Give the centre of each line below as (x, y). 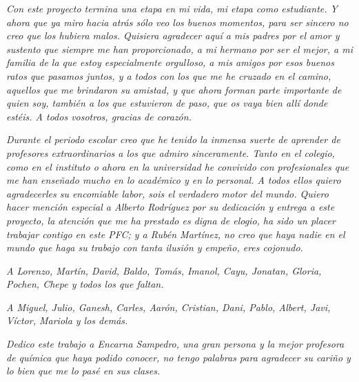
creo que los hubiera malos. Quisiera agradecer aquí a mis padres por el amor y (173, 35)
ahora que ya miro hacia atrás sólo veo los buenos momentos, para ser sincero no (177, 22)
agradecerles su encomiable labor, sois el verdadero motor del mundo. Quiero (167, 193)
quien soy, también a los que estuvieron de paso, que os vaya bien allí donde (167, 103)
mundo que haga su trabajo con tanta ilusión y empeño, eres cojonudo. (155, 247)
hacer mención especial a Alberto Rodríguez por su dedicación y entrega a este (171, 207)
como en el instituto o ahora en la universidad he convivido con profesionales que (178, 166)
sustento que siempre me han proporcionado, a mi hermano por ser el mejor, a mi (179, 49)
